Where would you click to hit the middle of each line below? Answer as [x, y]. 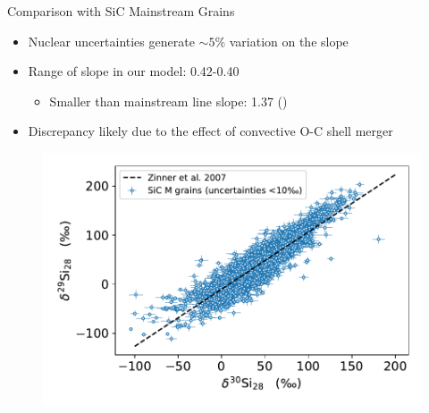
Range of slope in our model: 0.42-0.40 [134, 71]
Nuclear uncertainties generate [111, 41]
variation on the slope [289, 41]
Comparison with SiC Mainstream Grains [121, 11]
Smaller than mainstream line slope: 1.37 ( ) [168, 101]
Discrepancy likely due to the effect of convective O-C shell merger [210, 131]
